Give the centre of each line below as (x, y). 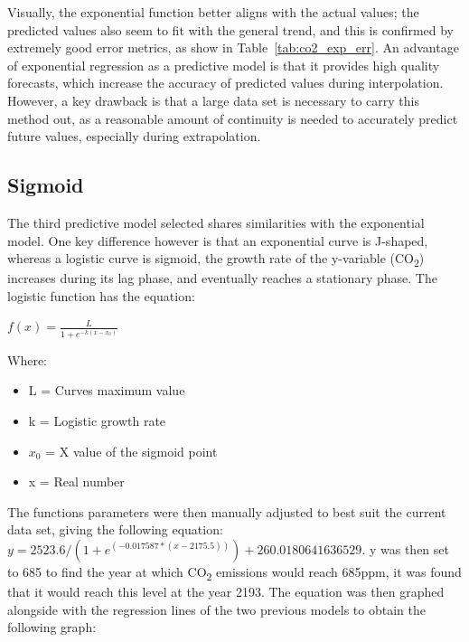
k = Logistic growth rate (97, 420)
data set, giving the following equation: (115, 529)
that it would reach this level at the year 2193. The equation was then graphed (226, 592)
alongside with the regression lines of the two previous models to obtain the (216, 609)
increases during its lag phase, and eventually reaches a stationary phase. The (222, 278)
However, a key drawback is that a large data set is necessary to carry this (214, 100)
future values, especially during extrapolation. (134, 136)
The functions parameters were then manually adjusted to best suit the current (227, 511)
